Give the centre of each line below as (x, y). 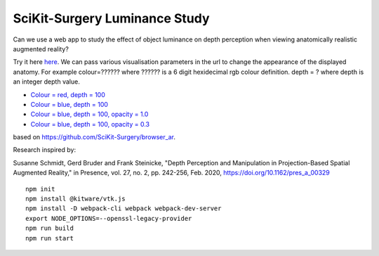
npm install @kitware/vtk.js (75, 199)
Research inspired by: (45, 150)
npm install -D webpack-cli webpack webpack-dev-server (124, 209)
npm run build (49, 228)
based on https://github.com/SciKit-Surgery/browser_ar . (94, 137)
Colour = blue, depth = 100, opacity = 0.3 (90, 124)
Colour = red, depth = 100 (68, 94)
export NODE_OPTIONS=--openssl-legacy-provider (109, 218)
